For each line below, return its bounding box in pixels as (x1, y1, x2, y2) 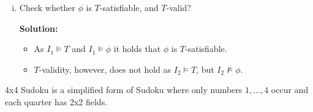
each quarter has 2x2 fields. (5, 95, 108, 108)
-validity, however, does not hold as (39, 62, 172, 75)
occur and (271, 83, 309, 96)
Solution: (19, 21, 58, 34)
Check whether (19, 1, 75, 13)
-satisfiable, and (99, 1, 159, 13)
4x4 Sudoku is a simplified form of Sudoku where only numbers (5, 83, 243, 96)
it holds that (113, 42, 161, 55)
